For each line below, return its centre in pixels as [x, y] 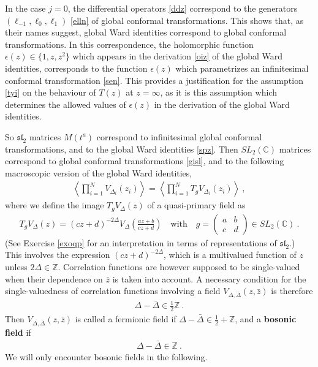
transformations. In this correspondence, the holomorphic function [129, 44]
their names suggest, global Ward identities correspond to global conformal [146, 32]
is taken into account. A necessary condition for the [209, 278]
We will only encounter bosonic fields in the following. [106, 356]
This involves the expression [58, 255]
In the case [25, 8]
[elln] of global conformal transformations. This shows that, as [187, 20]
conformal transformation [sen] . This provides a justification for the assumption [154, 80]
